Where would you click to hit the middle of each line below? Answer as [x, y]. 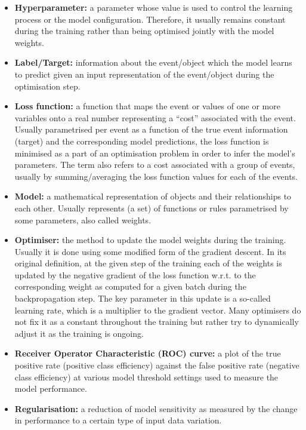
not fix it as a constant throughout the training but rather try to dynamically [157, 322]
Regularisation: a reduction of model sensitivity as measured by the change [156, 408]
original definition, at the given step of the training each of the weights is [148, 263]
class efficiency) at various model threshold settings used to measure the [146, 377]
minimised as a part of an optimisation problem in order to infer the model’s [155, 153]
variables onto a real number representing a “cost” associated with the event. [155, 117]
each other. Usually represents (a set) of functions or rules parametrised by [152, 208]
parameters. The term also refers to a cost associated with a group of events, [155, 165]
